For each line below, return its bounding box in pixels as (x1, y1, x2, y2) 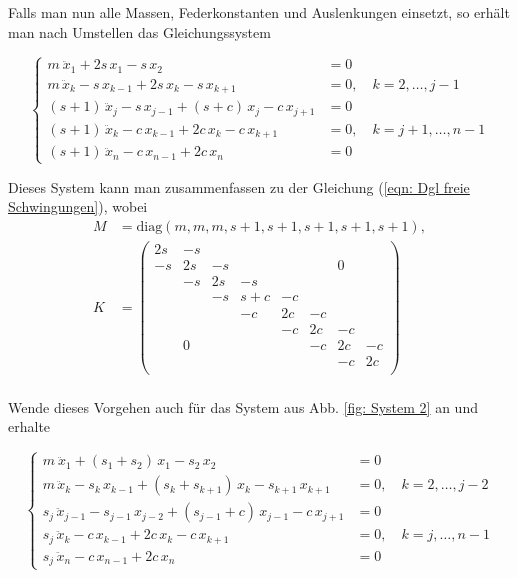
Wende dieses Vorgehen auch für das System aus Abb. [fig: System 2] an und (8, 396, 478, 417)
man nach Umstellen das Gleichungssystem (8, 21, 271, 42)
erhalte (8, 416, 51, 437)
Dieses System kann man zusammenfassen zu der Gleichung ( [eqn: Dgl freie (8, 176, 470, 197)
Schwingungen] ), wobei (8, 196, 148, 217)
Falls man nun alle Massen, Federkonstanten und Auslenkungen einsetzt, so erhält (8, 2, 510, 22)
